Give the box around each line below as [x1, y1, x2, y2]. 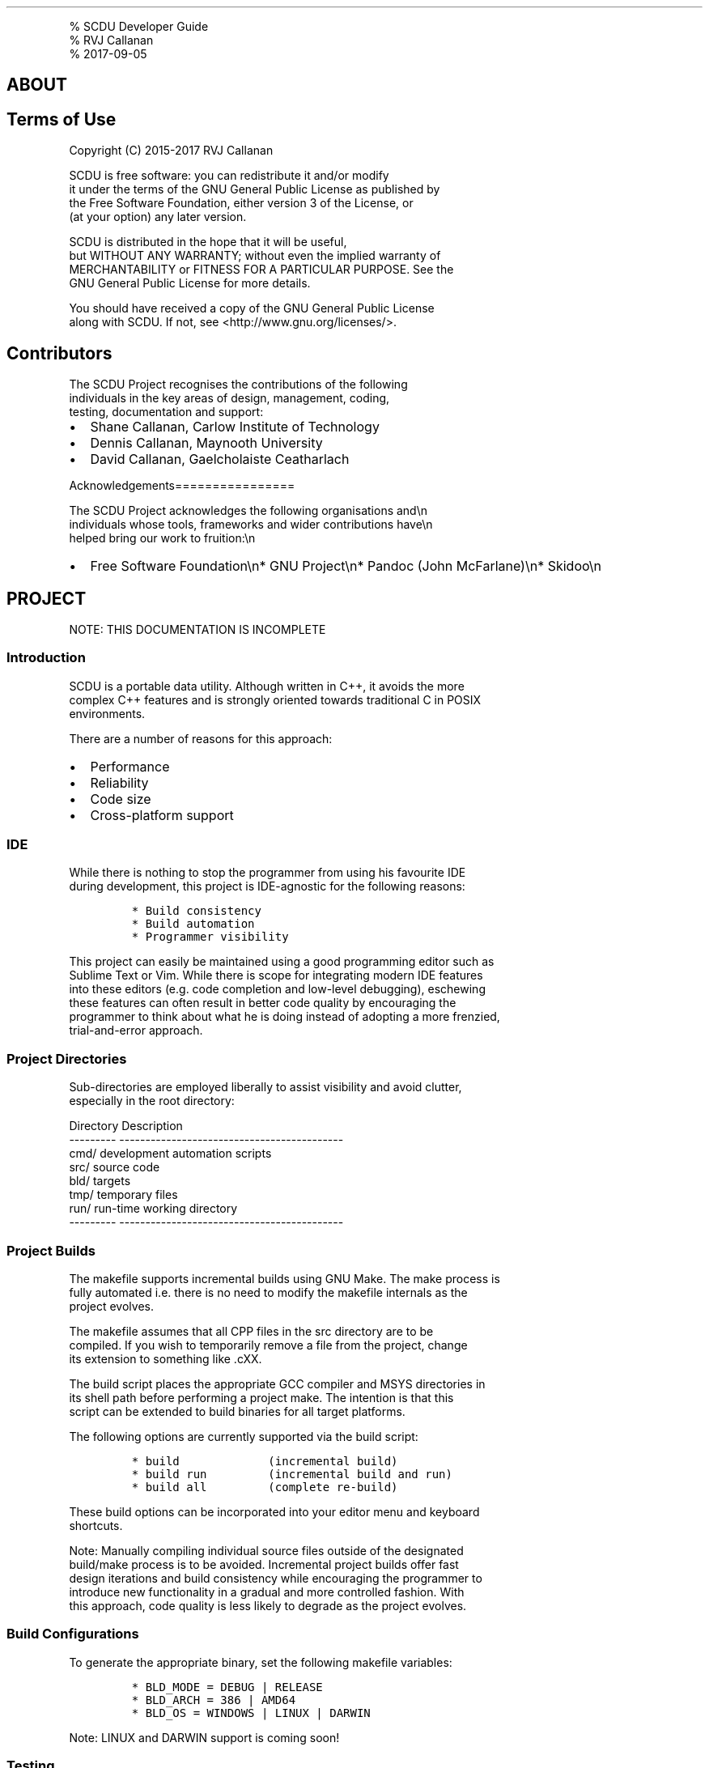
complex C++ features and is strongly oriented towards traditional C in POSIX [69, 692, 482, 707]
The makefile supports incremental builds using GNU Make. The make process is [69, 1271, 500, 1286]
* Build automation [131, 917, 255, 931]
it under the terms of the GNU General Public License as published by [69, 182, 440, 197]
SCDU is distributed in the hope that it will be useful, [69, 235, 347, 249]
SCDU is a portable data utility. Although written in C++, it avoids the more [69, 678, 465, 693]
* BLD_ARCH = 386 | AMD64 [131, 1693, 296, 1706]
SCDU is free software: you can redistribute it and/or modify [69, 168, 389, 183]
